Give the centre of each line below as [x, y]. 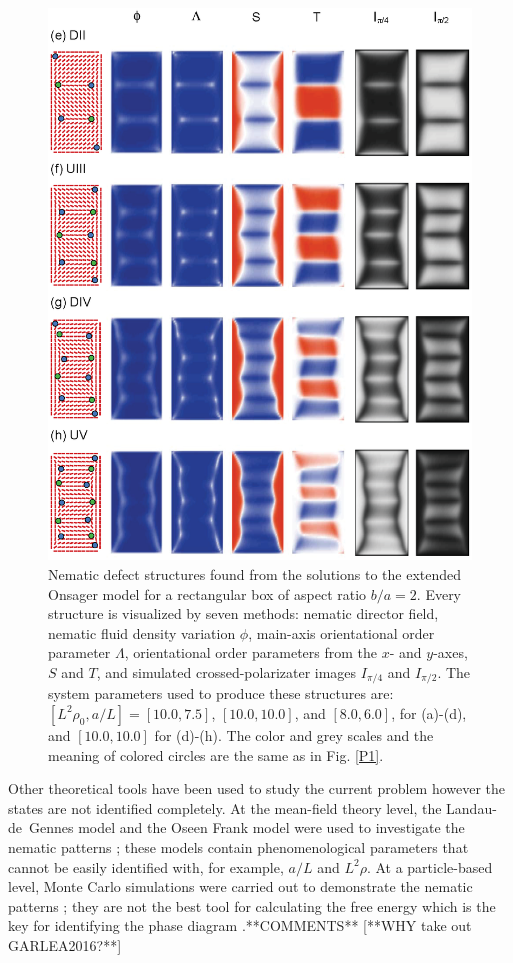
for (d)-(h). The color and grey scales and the [294, 734]
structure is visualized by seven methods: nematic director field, [243, 613]
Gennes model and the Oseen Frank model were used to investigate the [246, 827]
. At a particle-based [429, 866]
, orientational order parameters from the [251, 652]
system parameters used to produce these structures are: [221, 693]
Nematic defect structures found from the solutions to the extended [255, 573]
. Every [439, 593]
